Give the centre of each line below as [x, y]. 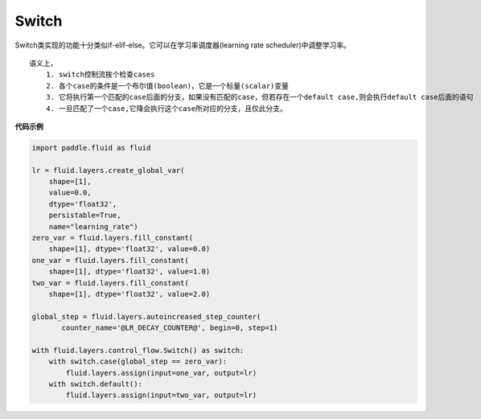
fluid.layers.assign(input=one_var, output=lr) [161, 373]
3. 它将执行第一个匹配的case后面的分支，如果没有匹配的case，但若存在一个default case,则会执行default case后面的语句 [259, 97]
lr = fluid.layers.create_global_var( [108, 170]
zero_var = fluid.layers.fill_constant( [112, 238]
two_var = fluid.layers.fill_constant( [110, 283]
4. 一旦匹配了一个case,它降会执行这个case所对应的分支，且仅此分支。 [166, 108]
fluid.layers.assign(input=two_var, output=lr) [161, 395]
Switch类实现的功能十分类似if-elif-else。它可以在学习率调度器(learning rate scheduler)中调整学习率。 [183, 45]
